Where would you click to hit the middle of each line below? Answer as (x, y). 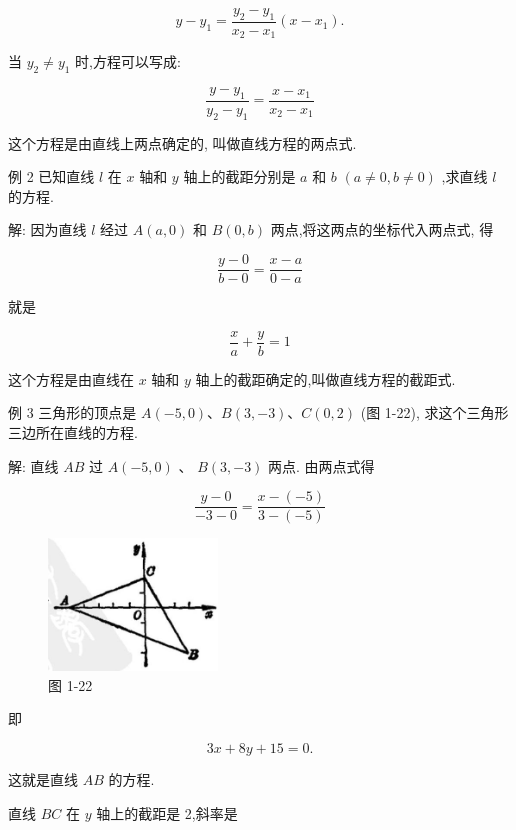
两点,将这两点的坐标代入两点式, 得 (382, 229)
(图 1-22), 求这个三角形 (434, 412)
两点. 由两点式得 (321, 465)
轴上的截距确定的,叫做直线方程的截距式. (325, 378)
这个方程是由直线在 (71, 378)
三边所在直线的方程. (73, 431)
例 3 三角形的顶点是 (72, 412)
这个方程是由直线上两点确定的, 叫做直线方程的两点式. (182, 142)
